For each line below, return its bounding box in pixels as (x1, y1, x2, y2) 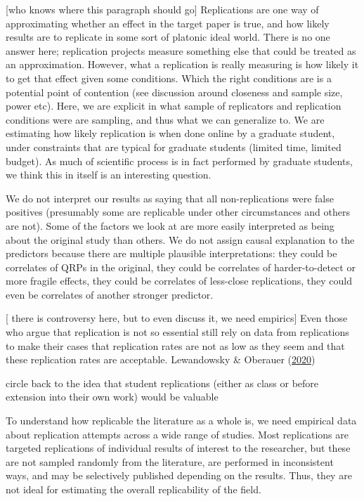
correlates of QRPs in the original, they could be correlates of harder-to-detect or (6, 259, 356, 274)
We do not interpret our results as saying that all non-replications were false (6, 190, 334, 205)
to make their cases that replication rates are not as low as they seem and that (6, 338, 345, 353)
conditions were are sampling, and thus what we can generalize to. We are (6, 112, 325, 126)
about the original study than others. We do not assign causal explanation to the (6, 232, 355, 247)
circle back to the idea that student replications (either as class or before (6, 375, 319, 390)
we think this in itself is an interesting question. (6, 167, 212, 182)
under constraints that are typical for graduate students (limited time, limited (6, 139, 342, 154)
